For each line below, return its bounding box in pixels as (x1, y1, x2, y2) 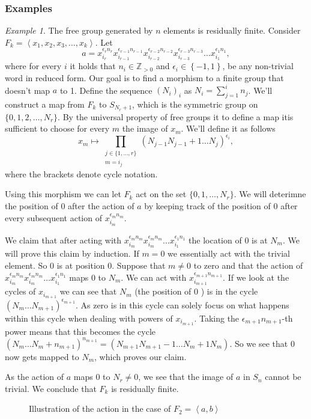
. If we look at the (223, 271, 289, 283)
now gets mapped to (5, 350, 79, 362)
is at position (56, 258, 105, 271)
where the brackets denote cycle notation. (5, 167, 158, 180)
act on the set (136, 188, 187, 200)
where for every (5, 60, 62, 72)
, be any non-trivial (222, 60, 294, 72)
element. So (5, 258, 47, 271)
